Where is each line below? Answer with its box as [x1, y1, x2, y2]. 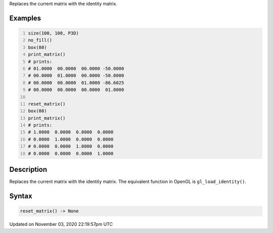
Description [9, 165, 48, 174]
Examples [9, 14, 41, 22]
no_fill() [28, 37, 53, 43]
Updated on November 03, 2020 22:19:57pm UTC [9, 221, 113, 227]
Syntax [9, 192, 32, 200]
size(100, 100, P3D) [28, 30, 79, 36]
